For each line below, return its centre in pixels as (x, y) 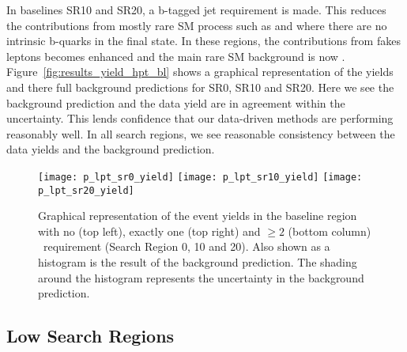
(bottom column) (330, 231)
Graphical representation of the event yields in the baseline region (198, 216)
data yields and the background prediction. (111, 149)
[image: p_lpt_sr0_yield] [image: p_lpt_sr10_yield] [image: (200, 177)
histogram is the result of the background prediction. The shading (198, 262)
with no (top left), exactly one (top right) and (149, 231)
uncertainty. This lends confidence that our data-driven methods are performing (200, 118)
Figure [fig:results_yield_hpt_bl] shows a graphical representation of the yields (200, 72)
